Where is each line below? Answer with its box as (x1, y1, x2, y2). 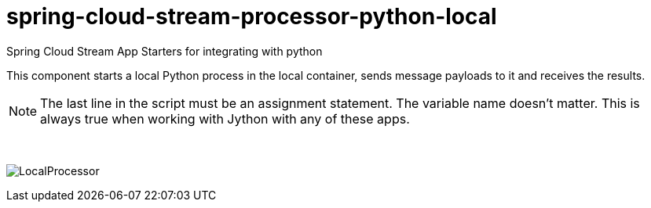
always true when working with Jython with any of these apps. (40, 110, 410, 127)
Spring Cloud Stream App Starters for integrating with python (6, 44, 323, 58)
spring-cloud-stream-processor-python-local (6, 3, 497, 30)
